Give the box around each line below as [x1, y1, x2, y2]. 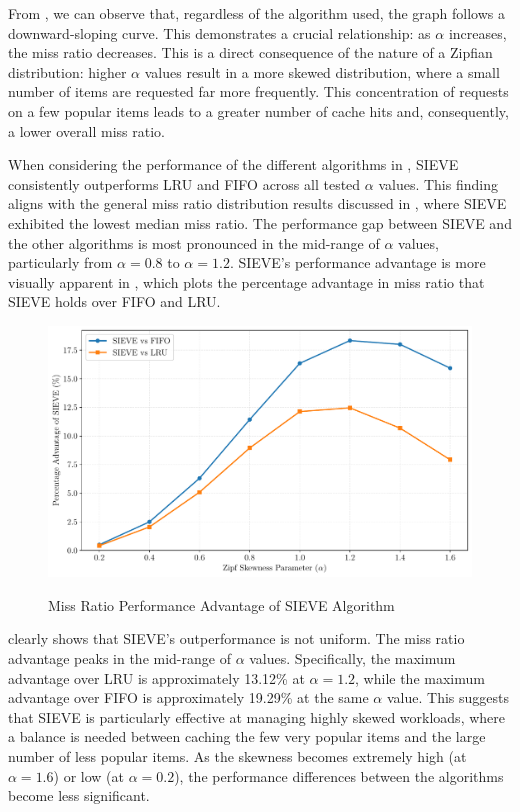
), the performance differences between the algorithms [174, 765, 504, 786]
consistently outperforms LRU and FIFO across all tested [8, 173, 361, 194]
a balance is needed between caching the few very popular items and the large [8, 726, 486, 747]
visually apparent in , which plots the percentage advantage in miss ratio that [8, 271, 485, 292]
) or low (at [53, 765, 124, 786]
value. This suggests [386, 687, 509, 708]
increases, [448, 22, 507, 43]
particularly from [8, 252, 113, 273]
